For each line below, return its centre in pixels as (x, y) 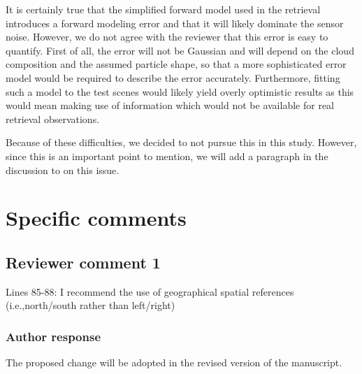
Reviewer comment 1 (83, 262)
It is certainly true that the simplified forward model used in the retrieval (163, 9)
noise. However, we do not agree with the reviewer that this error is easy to (167, 37)
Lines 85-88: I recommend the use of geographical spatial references (150, 291)
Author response (53, 336)
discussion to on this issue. (63, 170)
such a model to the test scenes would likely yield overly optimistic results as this (180, 91)
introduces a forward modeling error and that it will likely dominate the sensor (175, 23)
